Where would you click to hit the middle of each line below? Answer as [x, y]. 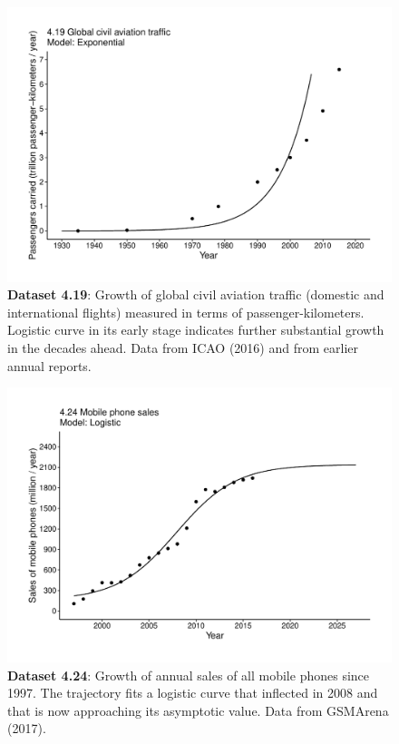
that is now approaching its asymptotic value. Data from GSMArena [198, 710]
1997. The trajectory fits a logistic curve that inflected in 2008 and [193, 693]
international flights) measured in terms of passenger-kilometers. [186, 312]
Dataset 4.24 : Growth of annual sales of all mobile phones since [189, 675]
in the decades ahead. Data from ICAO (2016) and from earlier [183, 348]
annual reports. [49, 365]
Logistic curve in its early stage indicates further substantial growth [196, 330]
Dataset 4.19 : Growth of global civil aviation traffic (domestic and [196, 294]
